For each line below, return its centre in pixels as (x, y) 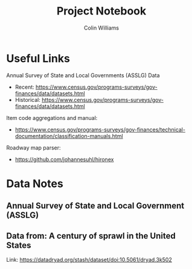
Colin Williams (101, 28)
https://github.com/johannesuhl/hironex (64, 159)
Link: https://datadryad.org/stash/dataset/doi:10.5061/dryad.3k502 (89, 260)
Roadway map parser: (34, 147)
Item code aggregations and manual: (52, 118)
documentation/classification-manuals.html (69, 136)
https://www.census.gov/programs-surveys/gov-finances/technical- (100, 129)
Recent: (24, 87)
